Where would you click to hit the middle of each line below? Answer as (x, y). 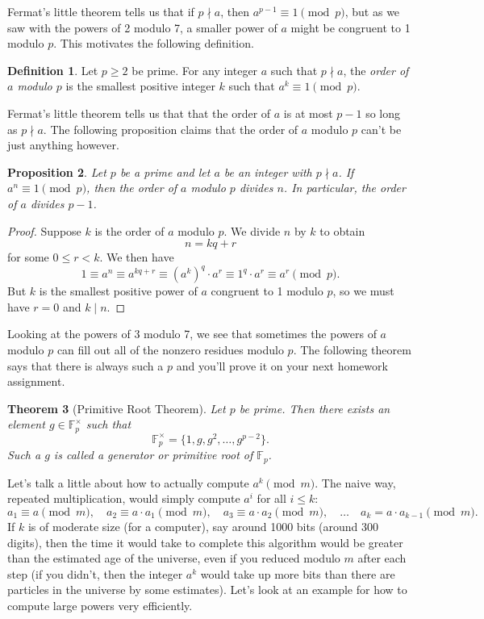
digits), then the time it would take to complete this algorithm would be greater (205, 542)
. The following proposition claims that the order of (171, 129)
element (26, 424)
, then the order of (132, 188)
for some (28, 257)
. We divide (252, 230)
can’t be (381, 129)
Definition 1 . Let (53, 70)
